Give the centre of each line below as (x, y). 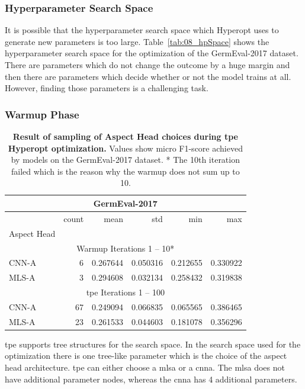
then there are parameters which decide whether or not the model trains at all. (148, 76)
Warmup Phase (42, 114)
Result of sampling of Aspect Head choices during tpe (125, 136)
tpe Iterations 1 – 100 (126, 292)
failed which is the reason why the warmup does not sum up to (125, 171)
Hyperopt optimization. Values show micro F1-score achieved (125, 148)
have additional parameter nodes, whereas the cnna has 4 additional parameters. (151, 379)
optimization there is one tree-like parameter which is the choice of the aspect (146, 356)
